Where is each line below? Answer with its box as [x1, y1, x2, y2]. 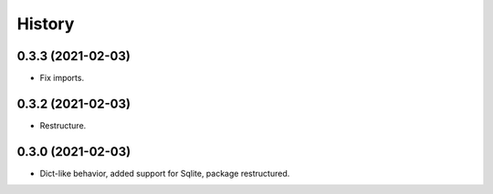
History [16, 14, 75, 34]
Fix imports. [39, 73, 85, 84]
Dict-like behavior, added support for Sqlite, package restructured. [39, 168, 290, 179]
